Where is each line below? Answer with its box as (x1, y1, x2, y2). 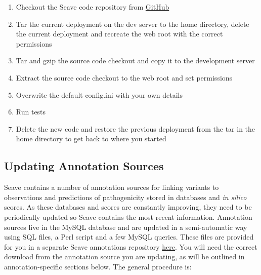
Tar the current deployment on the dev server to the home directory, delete (16, 18, 249, 29)
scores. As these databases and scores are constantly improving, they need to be (4, 202, 252, 212)
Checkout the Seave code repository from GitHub (16, 2, 169, 12)
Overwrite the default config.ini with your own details (16, 89, 183, 100)
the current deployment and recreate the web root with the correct (16, 28, 223, 39)
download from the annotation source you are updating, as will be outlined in (4, 251, 245, 262)
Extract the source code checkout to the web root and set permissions (16, 72, 233, 83)
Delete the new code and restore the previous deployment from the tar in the (16, 123, 255, 134)
